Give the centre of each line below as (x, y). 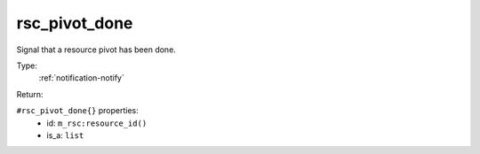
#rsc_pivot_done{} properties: (78, 111)
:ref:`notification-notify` (81, 78)
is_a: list (65, 135)
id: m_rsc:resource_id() (97, 123)
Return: (30, 94)
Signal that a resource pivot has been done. (96, 50)
